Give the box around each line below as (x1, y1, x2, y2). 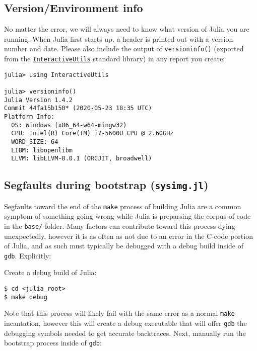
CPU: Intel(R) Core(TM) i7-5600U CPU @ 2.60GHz (11, 130, 174, 137)
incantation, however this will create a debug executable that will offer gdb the (4, 318, 247, 328)
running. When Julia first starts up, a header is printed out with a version (4, 33, 233, 44)
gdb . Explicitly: (4, 250, 51, 260)
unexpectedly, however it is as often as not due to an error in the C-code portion (4, 230, 253, 241)
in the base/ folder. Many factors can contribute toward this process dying (4, 220, 235, 231)
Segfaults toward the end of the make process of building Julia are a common (4, 201, 241, 211)
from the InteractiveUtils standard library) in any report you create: (4, 53, 225, 64)
